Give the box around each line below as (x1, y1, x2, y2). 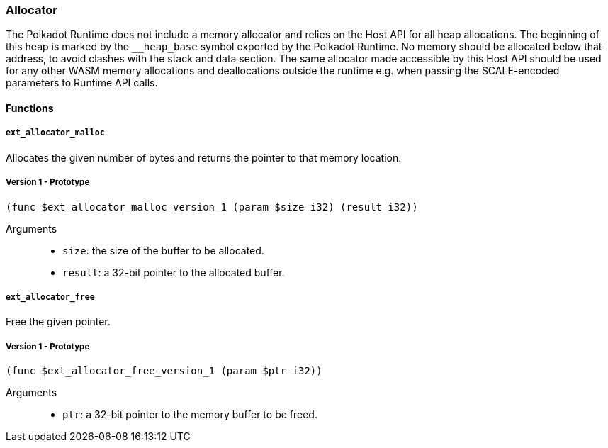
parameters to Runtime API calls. (6, 77, 158, 89)
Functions (6, 101, 54, 114)
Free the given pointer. (6, 315, 111, 328)
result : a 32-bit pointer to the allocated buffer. (62, 266, 285, 279)
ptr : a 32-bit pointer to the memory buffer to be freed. (62, 408, 317, 421)
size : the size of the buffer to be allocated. (62, 244, 264, 257)
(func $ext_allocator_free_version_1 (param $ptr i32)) (6, 365, 322, 377)
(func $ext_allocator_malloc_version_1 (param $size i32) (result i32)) (6, 201, 418, 213)
